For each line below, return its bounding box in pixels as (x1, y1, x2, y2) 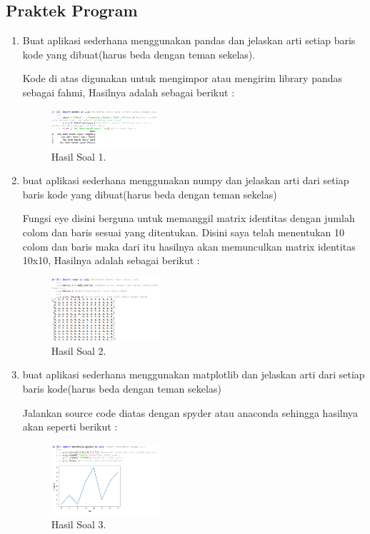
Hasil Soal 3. (51, 517, 106, 532)
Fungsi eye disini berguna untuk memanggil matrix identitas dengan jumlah (22, 211, 355, 226)
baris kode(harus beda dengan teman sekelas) (22, 381, 221, 396)
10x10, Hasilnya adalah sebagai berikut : (22, 253, 200, 268)
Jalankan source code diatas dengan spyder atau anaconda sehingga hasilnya (22, 405, 359, 420)
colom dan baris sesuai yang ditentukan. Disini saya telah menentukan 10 (22, 224, 344, 239)
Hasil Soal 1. (51, 148, 106, 163)
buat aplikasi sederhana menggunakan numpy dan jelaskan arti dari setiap (22, 173, 349, 188)
